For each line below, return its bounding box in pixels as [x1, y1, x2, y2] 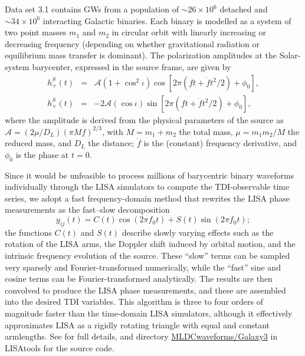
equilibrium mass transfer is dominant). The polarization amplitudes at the [5, 49, 277, 61]
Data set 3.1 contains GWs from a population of [5, 3, 179, 15]
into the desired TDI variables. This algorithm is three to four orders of [5, 295, 263, 308]
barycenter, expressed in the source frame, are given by [32, 60, 231, 72]
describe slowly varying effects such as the [122, 226, 274, 238]
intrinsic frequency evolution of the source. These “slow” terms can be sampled [5, 249, 290, 262]
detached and [219, 3, 268, 15]
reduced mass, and [5, 137, 71, 149]
